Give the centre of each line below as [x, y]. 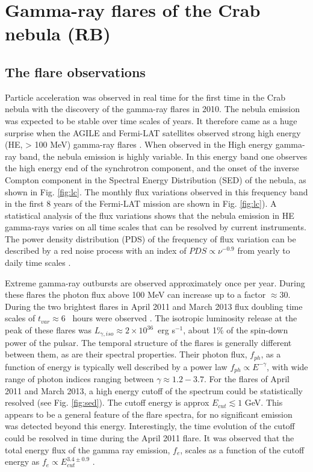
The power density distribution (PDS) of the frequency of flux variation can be [150, 238]
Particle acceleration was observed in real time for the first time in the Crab [145, 97]
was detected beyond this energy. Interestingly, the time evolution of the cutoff [150, 426]
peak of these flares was [48, 330]
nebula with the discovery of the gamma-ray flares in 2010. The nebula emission [153, 109]
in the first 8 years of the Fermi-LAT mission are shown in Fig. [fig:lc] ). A [141, 203]
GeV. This [264, 402]
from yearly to [264, 250]
